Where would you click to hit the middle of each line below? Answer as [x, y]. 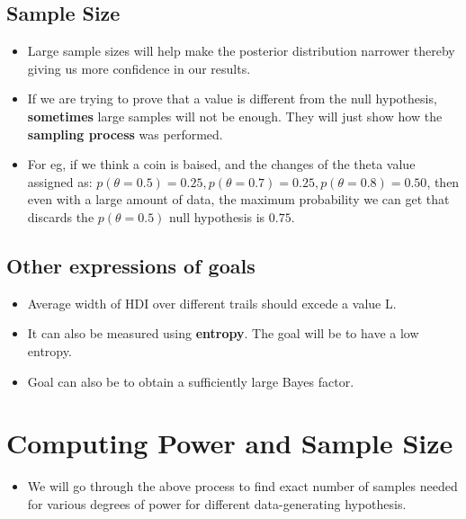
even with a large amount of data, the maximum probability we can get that [238, 199]
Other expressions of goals [131, 265]
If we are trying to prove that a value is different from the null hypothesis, [232, 98]
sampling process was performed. [125, 134]
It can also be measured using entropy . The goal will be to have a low [223, 333]
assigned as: [60, 181]
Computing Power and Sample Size [230, 443]
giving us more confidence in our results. [139, 68]
